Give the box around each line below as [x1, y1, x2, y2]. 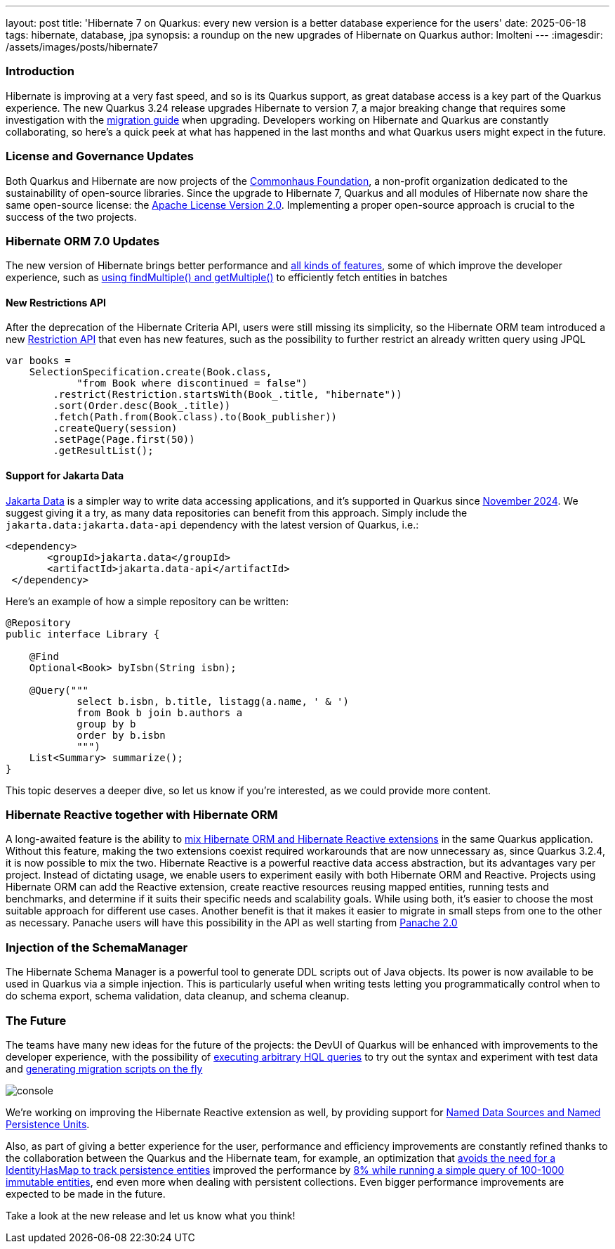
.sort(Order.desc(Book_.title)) [53, 400, 231, 412]
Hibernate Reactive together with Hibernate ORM [6, 808, 278, 822]
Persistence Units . [6, 1118, 90, 1130]
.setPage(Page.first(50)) [53, 434, 195, 446]
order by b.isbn [77, 729, 166, 741]
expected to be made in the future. [6, 1187, 166, 1200]
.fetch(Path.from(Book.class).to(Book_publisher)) [53, 411, 338, 423]
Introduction [6, 64, 74, 79]
